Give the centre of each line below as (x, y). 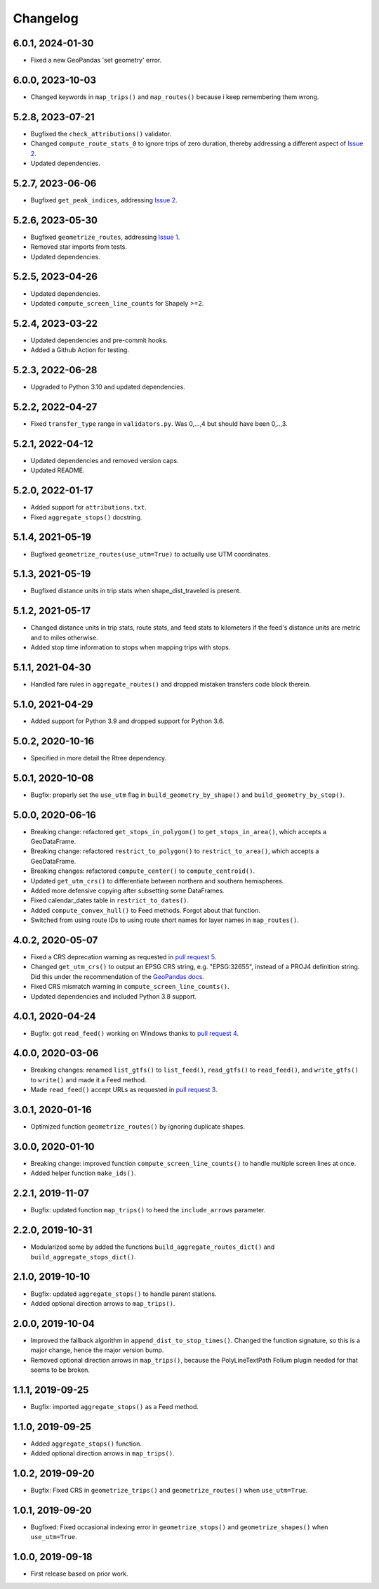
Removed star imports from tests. (79, 247)
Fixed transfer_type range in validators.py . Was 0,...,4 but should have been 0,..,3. (159, 424)
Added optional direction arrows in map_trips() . (102, 1453)
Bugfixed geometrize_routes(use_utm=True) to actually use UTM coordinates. (150, 554)
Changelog (46, 18)
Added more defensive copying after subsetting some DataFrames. (127, 891)
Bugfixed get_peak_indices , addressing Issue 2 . (104, 200)
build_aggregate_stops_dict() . (84, 1257)
